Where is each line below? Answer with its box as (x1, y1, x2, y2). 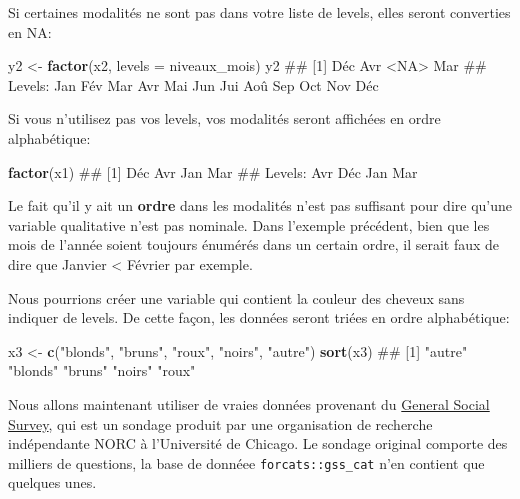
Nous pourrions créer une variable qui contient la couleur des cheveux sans (8, 287, 465, 308)
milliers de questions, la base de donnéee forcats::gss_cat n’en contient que (8, 452, 485, 473)
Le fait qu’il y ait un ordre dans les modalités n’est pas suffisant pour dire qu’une (8, 195, 512, 216)
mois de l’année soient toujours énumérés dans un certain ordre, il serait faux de (8, 234, 500, 255)
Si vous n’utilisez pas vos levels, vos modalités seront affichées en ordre (8, 108, 441, 129)
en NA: (8, 21, 52, 42)
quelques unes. (8, 472, 97, 493)
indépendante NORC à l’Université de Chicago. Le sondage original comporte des (8, 433, 508, 454)
